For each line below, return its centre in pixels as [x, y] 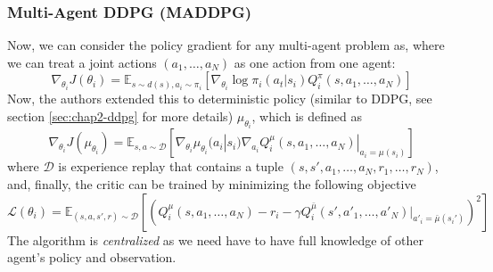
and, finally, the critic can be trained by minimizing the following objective [212, 184]
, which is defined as [307, 116]
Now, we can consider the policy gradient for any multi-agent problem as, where [226, 45]
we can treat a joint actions [82, 62]
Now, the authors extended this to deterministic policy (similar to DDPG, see [220, 99]
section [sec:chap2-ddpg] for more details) [120, 116]
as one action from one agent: [315, 62]
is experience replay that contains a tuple [171, 166]
